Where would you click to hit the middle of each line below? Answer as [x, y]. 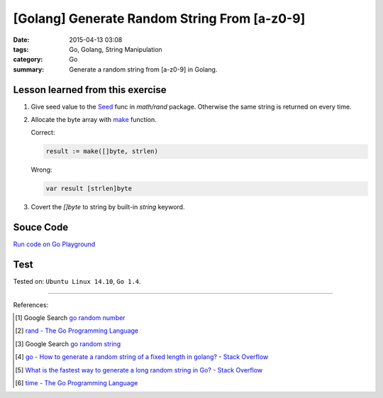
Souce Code [41, 227]
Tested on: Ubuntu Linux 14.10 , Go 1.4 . [77, 282]
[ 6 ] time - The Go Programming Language [77, 382]
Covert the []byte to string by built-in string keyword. [108, 207]
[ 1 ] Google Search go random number [70, 317]
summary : [29, 69]
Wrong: [41, 170]
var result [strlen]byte [89, 189]
